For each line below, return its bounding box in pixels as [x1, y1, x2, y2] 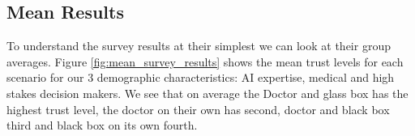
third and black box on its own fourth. [6, 117, 198, 134]
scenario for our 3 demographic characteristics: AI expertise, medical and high [6, 69, 395, 86]
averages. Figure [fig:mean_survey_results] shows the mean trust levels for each [6, 53, 404, 70]
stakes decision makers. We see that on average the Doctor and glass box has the [6, 84, 409, 101]
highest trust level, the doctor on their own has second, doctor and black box [6, 100, 390, 117]
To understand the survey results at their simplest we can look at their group [6, 37, 391, 54]
